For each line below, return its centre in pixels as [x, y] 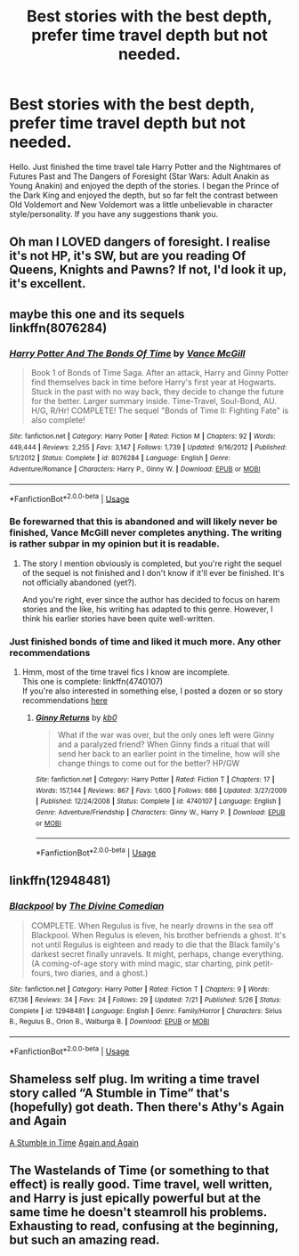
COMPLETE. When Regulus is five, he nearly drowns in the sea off [152, 925]
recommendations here [65, 700]
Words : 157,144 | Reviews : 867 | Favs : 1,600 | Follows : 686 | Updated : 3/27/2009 [161, 790]
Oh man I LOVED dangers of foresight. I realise [140, 242]
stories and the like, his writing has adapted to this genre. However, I [147, 609]
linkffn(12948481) [60, 881]
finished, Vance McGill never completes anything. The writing [145, 533]
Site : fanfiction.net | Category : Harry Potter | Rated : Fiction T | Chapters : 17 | [155, 779]
